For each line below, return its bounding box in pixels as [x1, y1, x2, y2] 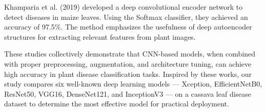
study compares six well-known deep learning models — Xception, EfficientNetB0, [4, 78, 262, 89]
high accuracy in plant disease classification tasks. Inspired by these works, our [4, 68, 252, 79]
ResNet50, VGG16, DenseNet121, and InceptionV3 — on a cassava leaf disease [4, 88, 252, 99]
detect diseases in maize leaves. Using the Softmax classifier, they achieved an [4, 11, 248, 22]
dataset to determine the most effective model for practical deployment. [4, 98, 229, 109]
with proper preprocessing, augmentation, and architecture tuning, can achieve [4, 58, 252, 69]
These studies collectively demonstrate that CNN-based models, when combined [4, 48, 256, 59]
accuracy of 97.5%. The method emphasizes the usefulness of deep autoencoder [4, 21, 252, 32]
